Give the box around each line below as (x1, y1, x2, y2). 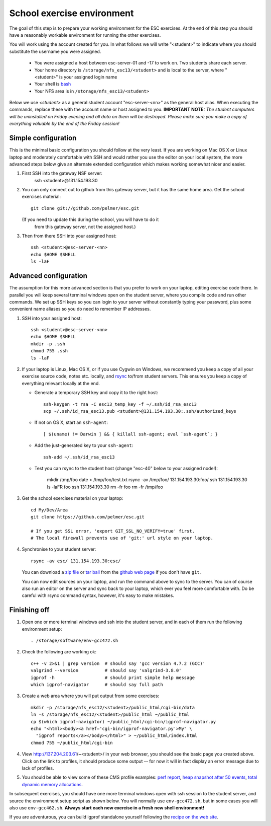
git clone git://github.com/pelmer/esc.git (31, 205, 140, 211)
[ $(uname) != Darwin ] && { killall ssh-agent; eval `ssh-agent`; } (43, 431, 218, 437)
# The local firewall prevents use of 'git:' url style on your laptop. (31, 535, 213, 541)
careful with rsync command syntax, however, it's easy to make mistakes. (22, 592, 174, 598)
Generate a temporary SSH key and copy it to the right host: (34, 390, 158, 396)
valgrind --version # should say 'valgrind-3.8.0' (31, 667, 182, 673)
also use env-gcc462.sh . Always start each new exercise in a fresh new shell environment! (9, 804, 205, 810)
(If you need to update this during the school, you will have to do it (22, 216, 159, 222)
